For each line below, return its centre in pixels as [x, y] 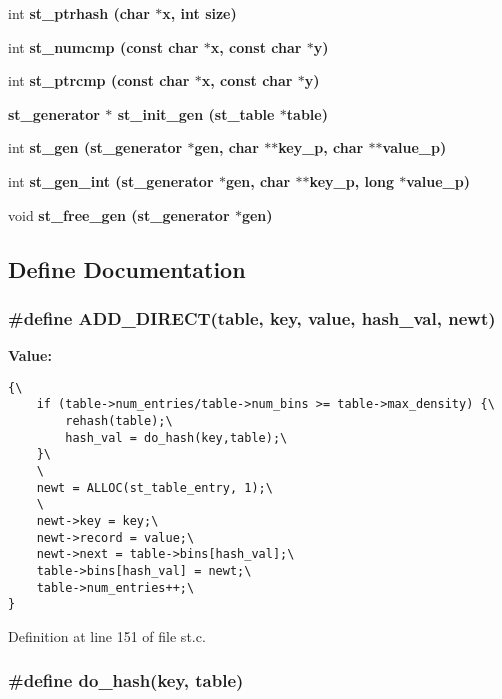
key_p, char [321, 147]
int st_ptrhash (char [79, 13]
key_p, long [351, 180]
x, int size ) [199, 13]
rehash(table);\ [119, 421]
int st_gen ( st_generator [95, 147]
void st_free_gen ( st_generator [119, 214]
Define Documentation [127, 268]
